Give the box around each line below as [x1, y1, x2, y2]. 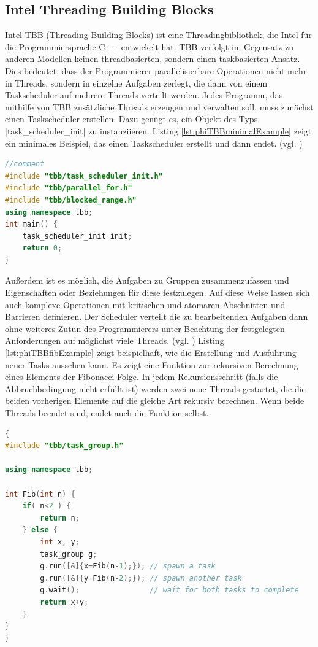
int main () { [5, 220, 58, 229]
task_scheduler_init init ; [22, 231, 132, 241]
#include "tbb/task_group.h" [5, 441, 124, 451]
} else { [22, 525, 58, 535]
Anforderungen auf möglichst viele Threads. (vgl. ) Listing [5, 334, 224, 347]
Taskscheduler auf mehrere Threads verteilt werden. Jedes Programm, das [5, 88, 283, 101]
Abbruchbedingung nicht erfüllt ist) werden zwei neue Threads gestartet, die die [5, 382, 306, 395]
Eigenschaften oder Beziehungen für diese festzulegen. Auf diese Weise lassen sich [5, 286, 310, 299]
